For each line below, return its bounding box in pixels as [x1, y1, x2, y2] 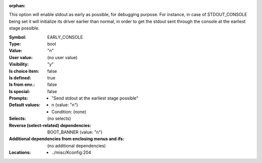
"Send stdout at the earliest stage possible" [51, 95, 139, 101]
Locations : [9, 149, 31, 155]
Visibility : [9, 61, 29, 67]
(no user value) [47, 54, 78, 60]
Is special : [9, 88, 30, 94]
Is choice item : [9, 68, 39, 74]
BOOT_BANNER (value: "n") [47, 129, 103, 135]
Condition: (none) [51, 109, 87, 114]
